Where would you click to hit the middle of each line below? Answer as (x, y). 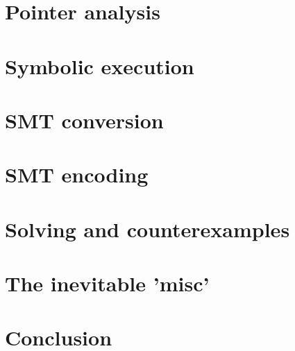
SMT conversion (84, 120)
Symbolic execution (100, 66)
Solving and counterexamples (147, 229)
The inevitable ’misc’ (107, 283)
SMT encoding (77, 174)
